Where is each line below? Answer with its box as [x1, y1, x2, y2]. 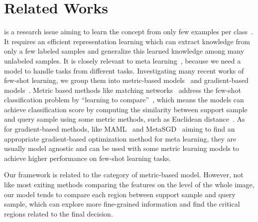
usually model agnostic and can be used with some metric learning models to [4, 143, 239, 153]
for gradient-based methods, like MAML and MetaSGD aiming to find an [4, 124, 235, 134]
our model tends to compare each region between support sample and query [4, 189, 236, 199]
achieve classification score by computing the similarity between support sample [4, 104, 248, 114]
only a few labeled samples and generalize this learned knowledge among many [4, 46, 245, 56]
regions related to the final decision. [4, 208, 113, 219]
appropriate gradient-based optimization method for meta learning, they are [4, 133, 237, 144]
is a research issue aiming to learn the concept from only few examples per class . [4, 26, 254, 37]
